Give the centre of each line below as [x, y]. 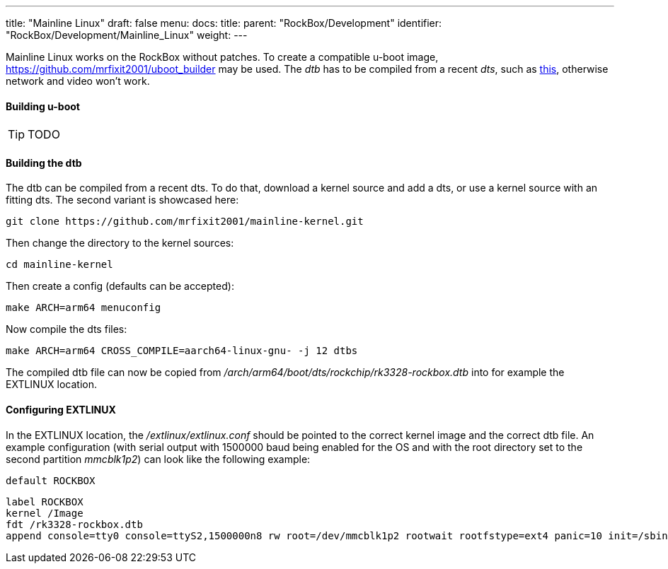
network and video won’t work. [78, 81]
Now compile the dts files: [67, 329]
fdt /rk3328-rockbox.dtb [74, 524]
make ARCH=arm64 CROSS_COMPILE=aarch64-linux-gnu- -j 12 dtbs [182, 351]
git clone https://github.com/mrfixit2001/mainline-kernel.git [185, 222]
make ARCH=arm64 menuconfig [83, 308]
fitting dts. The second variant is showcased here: [122, 200]
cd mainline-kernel [59, 265]
